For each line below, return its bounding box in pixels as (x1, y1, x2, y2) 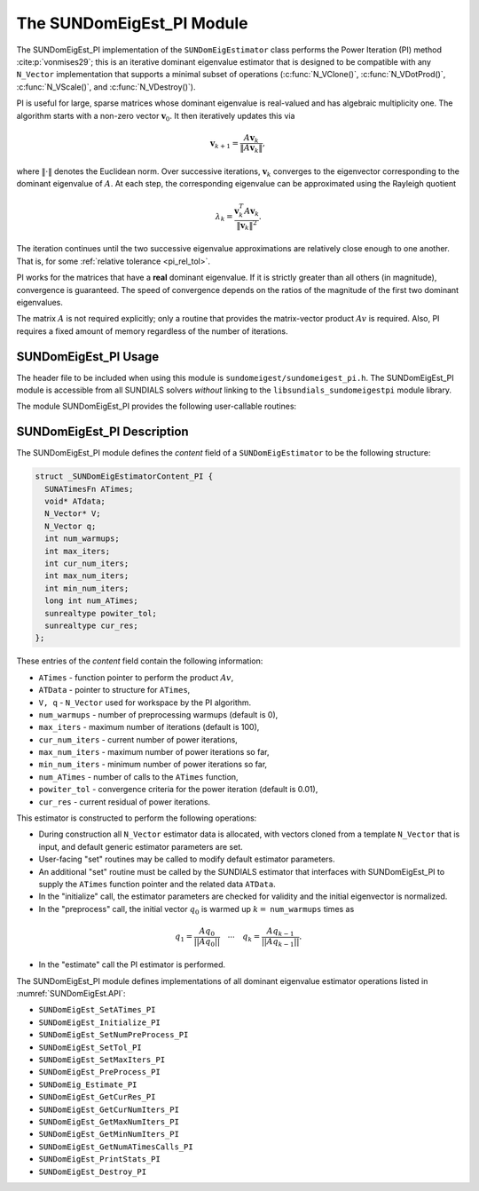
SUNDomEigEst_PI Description (16, 425, 190, 440)
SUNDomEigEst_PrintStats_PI (38, 1155, 161, 1164)
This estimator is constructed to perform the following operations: (16, 813, 257, 823)
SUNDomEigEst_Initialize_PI (38, 1017, 161, 1028)
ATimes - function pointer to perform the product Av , (38, 671, 234, 683)
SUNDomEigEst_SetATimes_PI (38, 1004, 156, 1015)
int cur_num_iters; (44, 559, 130, 568)
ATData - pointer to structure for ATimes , (38, 685, 191, 695)
